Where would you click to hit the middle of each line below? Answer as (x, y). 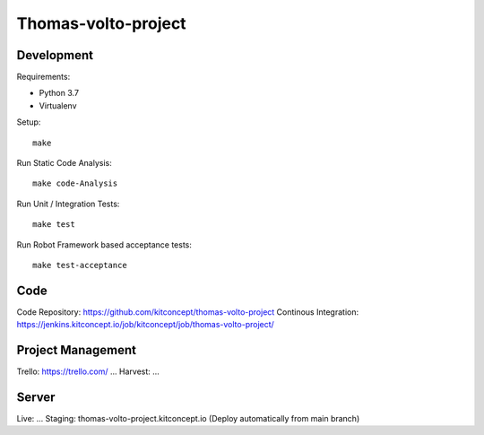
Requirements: (43, 77)
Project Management (76, 350)
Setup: (29, 122)
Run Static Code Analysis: (64, 163)
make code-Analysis (75, 183)
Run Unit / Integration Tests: (68, 204)
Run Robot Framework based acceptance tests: (104, 244)
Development (55, 55)
